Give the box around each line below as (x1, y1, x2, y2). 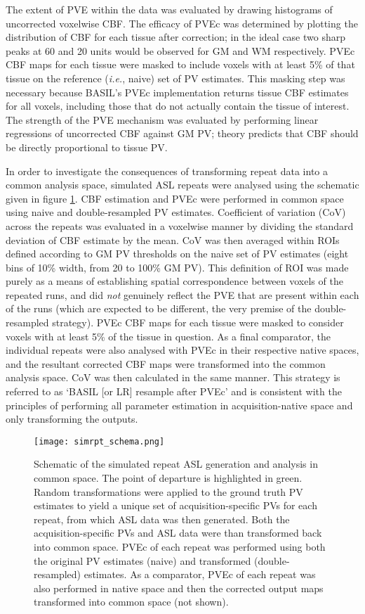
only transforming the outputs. (6, 411, 138, 426)
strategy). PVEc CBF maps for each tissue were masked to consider (52, 315, 344, 330)
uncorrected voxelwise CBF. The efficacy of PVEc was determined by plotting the (6, 15, 358, 30)
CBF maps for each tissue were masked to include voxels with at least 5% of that (6, 57, 355, 72)
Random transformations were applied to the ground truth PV (34, 484, 303, 499)
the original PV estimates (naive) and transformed (34, 553, 251, 568)
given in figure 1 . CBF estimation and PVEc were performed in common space (6, 191, 344, 205)
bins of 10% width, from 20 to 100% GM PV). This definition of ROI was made (6, 260, 349, 274)
